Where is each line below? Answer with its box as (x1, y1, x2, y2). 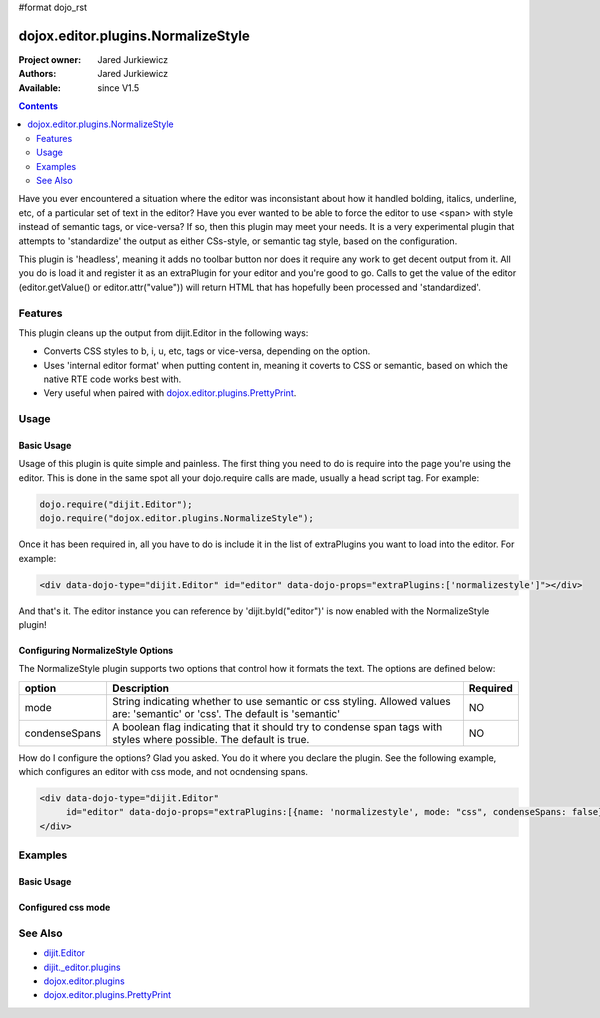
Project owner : (18, 53, 82, 65)
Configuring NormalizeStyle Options (18, 644, 174, 656)
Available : (18, 81, 62, 94)
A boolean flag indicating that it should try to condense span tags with (111, 720, 443, 734)
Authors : (18, 68, 57, 80)
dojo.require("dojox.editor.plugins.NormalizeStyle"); (39, 513, 314, 524)
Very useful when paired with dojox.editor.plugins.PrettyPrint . (43, 387, 297, 399)
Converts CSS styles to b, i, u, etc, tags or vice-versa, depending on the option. (43, 345, 371, 357)
